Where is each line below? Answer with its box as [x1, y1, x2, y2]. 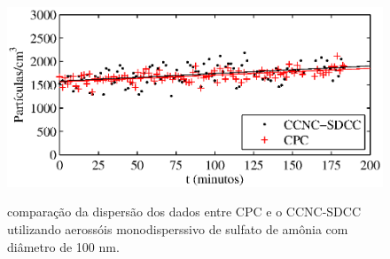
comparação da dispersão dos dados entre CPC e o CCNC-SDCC [7, 202, 361, 221]
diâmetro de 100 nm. [7, 237, 120, 255]
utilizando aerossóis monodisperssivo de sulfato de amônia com [7, 219, 348, 238]
